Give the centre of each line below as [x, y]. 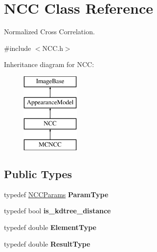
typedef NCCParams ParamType [56, 194]
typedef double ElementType [50, 227]
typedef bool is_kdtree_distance [57, 211]
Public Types [38, 174]
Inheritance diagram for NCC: [49, 64]
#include [18, 48]
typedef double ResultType [47, 243]
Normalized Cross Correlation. [49, 32]
